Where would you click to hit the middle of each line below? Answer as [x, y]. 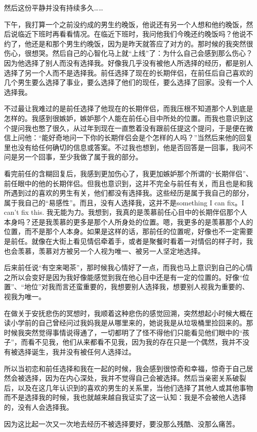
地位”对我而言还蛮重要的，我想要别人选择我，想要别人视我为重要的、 [137, 287]
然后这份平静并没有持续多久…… [54, 7]
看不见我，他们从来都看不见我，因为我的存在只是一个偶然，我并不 [135, 342]
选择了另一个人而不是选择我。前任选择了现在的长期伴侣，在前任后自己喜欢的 [128, 72]
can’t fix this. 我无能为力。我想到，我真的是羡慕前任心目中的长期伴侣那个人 [126, 212]
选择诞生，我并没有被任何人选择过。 [76, 352]
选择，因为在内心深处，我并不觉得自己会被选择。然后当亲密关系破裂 [135, 378]
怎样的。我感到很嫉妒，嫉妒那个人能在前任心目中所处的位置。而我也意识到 [125, 118]
